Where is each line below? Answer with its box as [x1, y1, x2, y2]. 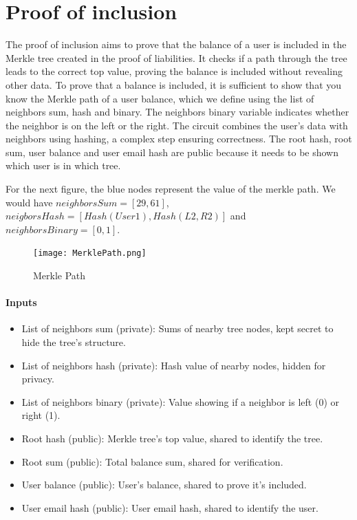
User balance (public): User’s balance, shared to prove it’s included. [21, 477, 307, 492]
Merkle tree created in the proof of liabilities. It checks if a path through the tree [6, 50, 347, 65]
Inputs [6, 295, 37, 310]
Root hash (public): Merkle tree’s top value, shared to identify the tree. [21, 431, 323, 446]
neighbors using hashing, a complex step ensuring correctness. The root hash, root [6, 131, 352, 146]
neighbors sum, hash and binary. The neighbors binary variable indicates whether [6, 105, 349, 119]
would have [6, 195, 53, 209]
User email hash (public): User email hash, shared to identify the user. [21, 500, 318, 514]
